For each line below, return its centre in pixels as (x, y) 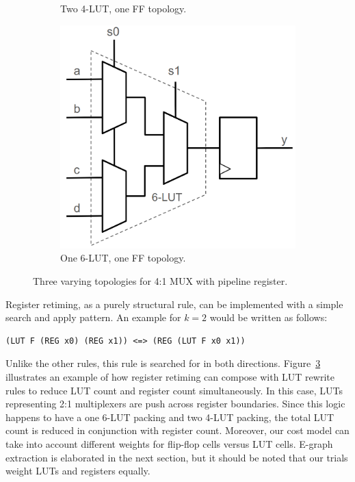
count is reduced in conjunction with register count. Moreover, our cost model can (177, 430)
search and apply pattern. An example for (93, 317)
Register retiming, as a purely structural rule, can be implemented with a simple (174, 304)
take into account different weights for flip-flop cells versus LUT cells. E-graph (169, 443)
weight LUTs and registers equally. (78, 471)
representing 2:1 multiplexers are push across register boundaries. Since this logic (175, 404)
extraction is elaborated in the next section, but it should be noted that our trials (177, 457)
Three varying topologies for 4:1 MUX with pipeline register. (160, 281)
